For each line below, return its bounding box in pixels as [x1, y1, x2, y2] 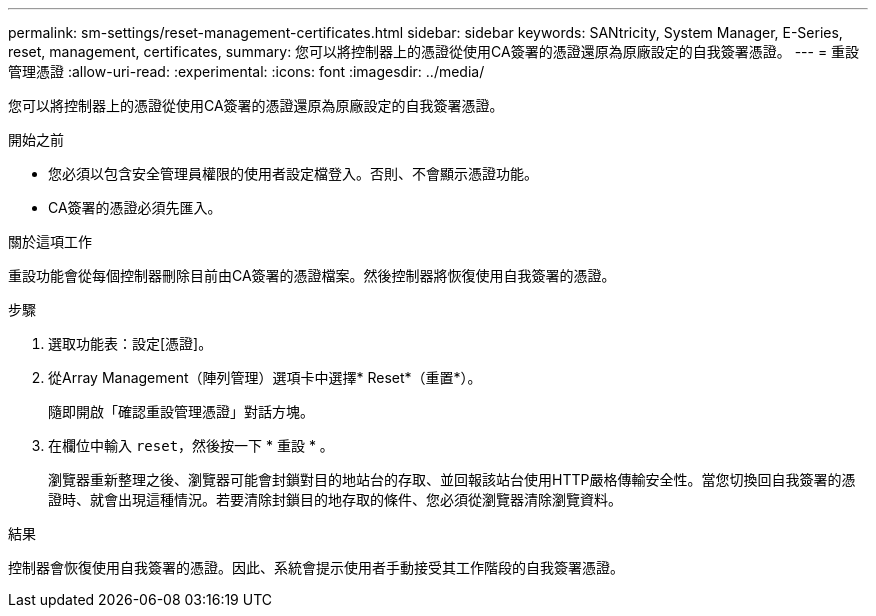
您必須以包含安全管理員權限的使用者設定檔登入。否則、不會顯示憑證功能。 [48, 165, 538, 182]
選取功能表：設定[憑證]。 [48, 335, 213, 352]
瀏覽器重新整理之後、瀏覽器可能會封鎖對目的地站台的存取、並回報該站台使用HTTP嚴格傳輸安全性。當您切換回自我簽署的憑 [48, 471, 856, 488]
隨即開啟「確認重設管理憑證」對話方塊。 [48, 403, 314, 420]
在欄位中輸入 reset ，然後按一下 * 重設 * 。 [48, 437, 334, 454]
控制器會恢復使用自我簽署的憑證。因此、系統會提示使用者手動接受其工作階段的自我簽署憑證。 [8, 559, 624, 576]
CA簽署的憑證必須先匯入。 [48, 199, 222, 216]
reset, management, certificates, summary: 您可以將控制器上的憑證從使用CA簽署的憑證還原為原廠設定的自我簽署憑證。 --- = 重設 [8, 43, 860, 60]
